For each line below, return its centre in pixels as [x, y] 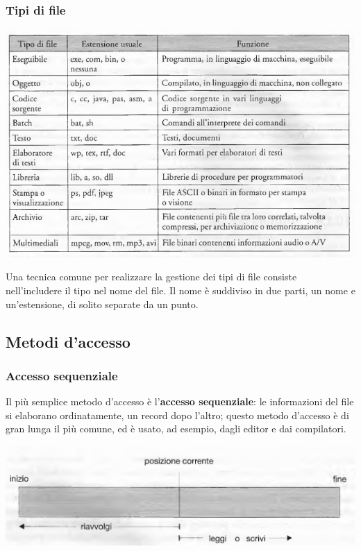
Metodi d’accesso [68, 341]
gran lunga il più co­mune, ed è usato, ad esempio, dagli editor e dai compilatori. [176, 429]
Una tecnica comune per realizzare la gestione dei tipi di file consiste [151, 277]
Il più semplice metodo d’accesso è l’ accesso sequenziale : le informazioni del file [180, 401]
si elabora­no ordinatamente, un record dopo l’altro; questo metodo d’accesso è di [177, 415]
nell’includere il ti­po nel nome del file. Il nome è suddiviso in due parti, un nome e [180, 290]
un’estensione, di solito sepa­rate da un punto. [102, 304]
